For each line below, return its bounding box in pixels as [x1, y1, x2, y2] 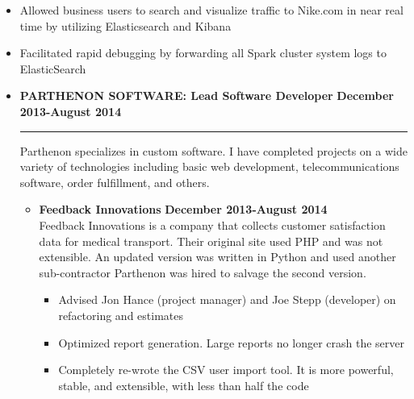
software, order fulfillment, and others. [19, 173, 210, 190]
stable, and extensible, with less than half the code [58, 376, 309, 393]
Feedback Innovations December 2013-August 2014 [39, 201, 328, 218]
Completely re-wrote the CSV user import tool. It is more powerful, [58, 361, 394, 378]
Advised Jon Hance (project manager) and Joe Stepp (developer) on [58, 291, 396, 308]
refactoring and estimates [58, 306, 184, 323]
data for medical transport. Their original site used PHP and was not [39, 232, 383, 249]
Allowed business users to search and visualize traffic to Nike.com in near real [19, 2, 404, 18]
